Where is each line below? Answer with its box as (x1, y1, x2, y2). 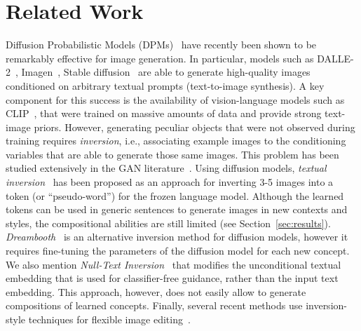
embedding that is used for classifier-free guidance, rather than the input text (6, 271, 339, 285)
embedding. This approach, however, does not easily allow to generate (6, 284, 306, 299)
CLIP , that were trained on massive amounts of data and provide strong (6, 106, 322, 121)
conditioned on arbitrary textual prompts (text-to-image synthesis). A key (6, 78, 325, 93)
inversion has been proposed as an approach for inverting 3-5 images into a (6, 175, 334, 189)
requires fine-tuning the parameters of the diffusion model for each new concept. (6, 243, 350, 258)
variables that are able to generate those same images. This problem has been (6, 147, 339, 161)
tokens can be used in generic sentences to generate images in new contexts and (6, 202, 348, 217)
